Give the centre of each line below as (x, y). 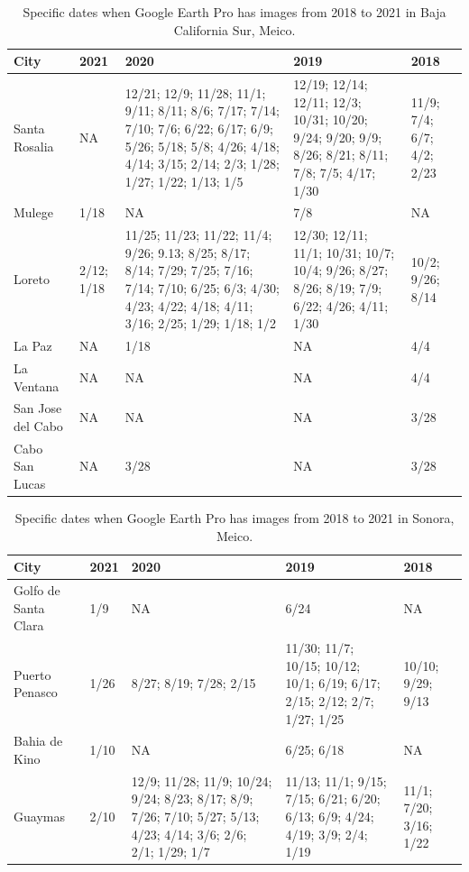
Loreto (32, 279)
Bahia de (38, 741)
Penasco (36, 692)
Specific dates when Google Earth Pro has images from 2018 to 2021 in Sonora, (234, 518)
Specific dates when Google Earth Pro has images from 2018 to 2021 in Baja (234, 12)
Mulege (33, 212)
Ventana (37, 386)
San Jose (38, 408)
